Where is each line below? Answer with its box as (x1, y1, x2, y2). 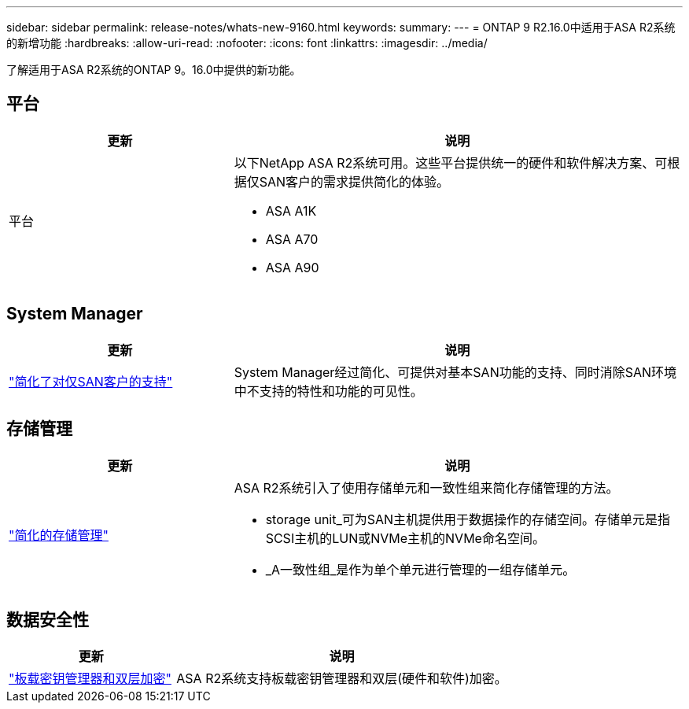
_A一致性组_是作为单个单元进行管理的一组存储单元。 (265, 561, 576, 578)
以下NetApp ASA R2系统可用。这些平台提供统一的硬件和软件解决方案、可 (234, 154, 668, 171)
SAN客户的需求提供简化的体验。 (259, 173, 450, 190)
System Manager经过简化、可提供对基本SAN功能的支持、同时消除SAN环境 (234, 364, 677, 380)
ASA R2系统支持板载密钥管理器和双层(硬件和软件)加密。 (176, 670, 507, 687)
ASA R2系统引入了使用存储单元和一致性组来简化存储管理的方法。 (234, 479, 619, 496)
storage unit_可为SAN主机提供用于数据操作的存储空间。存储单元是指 (265, 511, 671, 527)
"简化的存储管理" (9, 526, 109, 543)
